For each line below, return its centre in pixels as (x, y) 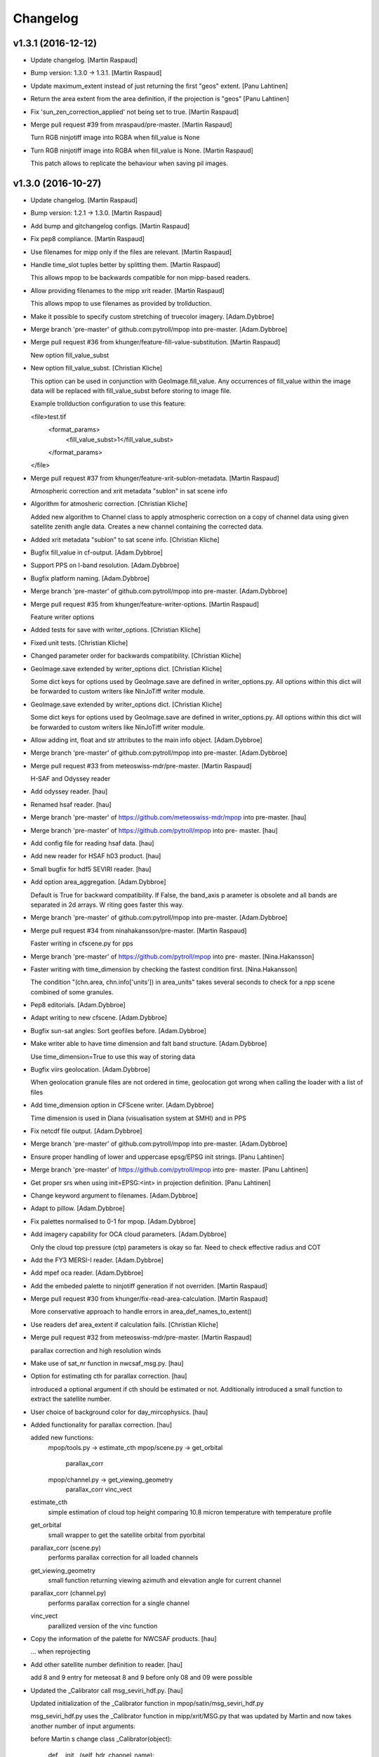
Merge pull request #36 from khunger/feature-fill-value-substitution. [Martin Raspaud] (155, 342)
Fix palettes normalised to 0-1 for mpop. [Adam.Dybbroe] (113, 1221)
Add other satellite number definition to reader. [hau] (106, 1664)
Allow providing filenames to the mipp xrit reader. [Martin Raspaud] (127, 290)
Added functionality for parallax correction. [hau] (101, 1425)
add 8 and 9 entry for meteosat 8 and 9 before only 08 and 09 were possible (141, 1678)
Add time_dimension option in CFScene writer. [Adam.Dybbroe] (122, 1105)
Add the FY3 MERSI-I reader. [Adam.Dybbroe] (97, 1260)
